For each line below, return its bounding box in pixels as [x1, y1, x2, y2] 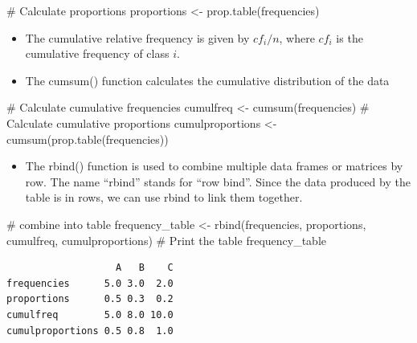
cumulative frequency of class [25, 45, 170, 62]
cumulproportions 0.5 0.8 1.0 [6, 325, 174, 337]
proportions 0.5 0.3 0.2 [6, 293, 174, 305]
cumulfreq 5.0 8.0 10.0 [6, 308, 174, 321]
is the [336, 29, 363, 46]
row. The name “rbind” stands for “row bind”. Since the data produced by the [25, 173, 411, 190]
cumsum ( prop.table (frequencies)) [6, 130, 169, 147]
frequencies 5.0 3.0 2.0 [6, 277, 174, 289]
